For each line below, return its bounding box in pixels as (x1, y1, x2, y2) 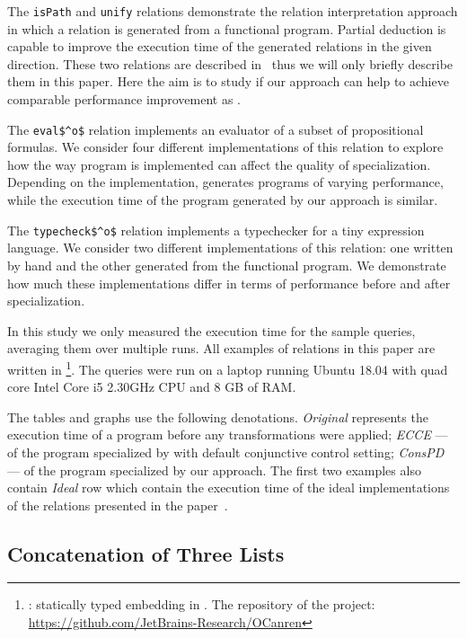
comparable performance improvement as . (7, 90, 241, 109)
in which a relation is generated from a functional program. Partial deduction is (7, 19, 446, 38)
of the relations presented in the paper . (7, 495, 228, 514)
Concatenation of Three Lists (7, 539, 285, 567)
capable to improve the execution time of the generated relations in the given (7, 37, 432, 56)
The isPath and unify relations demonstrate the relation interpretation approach (7, 2, 458, 20)
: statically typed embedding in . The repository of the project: (28, 595, 375, 614)
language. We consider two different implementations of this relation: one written (7, 238, 454, 257)
